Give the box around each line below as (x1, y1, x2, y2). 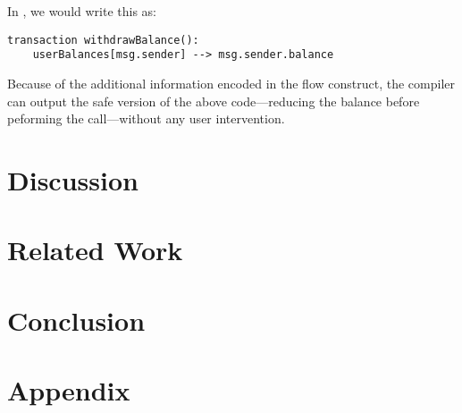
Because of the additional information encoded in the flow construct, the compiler (7, 73, 455, 92)
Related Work (7, 232, 183, 268)
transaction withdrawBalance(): (7, 33, 199, 46)
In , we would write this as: (7, 2, 157, 20)
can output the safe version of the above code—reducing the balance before (7, 91, 420, 110)
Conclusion (7, 301, 146, 338)
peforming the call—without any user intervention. (7, 109, 285, 128)
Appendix (7, 372, 130, 408)
